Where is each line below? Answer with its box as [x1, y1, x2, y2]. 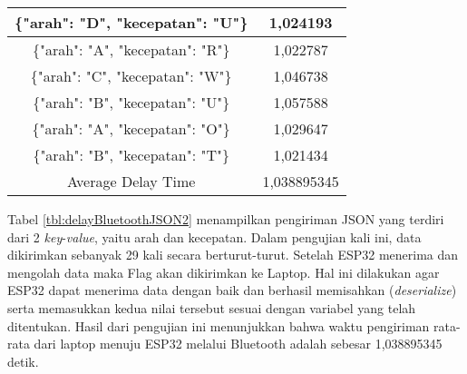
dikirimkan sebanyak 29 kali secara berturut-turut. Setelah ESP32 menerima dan [7, 245, 459, 264]
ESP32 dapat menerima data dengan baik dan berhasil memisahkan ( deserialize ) [7, 280, 457, 300]
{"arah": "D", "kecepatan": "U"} [15, 12, 248, 33]
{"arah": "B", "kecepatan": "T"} [33, 144, 229, 165]
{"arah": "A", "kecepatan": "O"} [32, 118, 230, 139]
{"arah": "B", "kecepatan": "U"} [33, 92, 230, 113]
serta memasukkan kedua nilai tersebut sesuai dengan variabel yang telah [7, 298, 416, 317]
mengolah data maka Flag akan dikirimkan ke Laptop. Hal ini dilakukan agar [7, 262, 440, 281]
